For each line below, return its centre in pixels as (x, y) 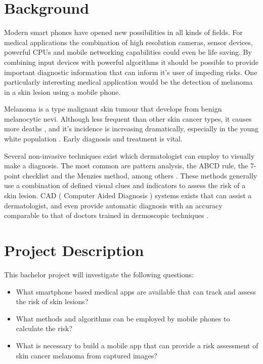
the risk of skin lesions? (52, 301)
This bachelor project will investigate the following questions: (99, 274)
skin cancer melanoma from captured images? (86, 355)
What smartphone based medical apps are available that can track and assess (136, 291)
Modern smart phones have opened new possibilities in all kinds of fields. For (123, 32)
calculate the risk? (44, 328)
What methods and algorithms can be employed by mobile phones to (123, 318)
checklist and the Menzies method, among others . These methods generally (140, 175)
